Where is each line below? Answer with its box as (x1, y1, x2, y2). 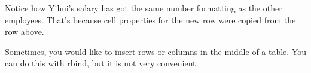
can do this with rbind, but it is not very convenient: (5, 57, 199, 69)
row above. (5, 25, 44, 38)
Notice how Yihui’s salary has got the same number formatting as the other (5, 2, 282, 14)
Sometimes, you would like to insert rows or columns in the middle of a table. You (5, 45, 307, 57)
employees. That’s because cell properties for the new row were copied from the (5, 13, 296, 26)
